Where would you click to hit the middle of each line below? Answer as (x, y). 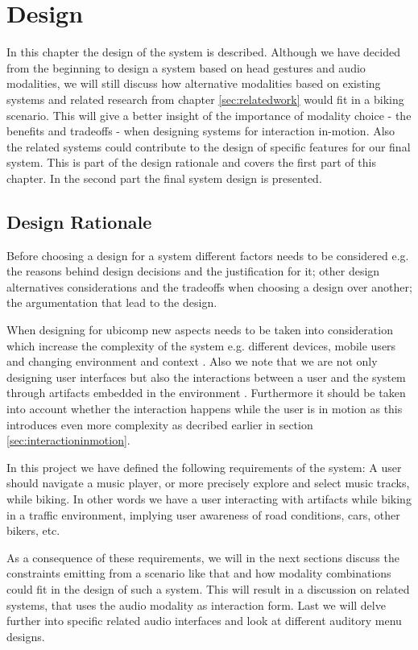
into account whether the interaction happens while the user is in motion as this (205, 409)
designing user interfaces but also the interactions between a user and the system (206, 377)
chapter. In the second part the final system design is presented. (164, 178)
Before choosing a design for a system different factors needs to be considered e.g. (208, 255)
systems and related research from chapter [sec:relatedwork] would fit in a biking (205, 99)
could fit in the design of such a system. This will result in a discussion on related (208, 588)
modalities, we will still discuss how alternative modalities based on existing (194, 83)
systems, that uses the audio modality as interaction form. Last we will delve (196, 604)
